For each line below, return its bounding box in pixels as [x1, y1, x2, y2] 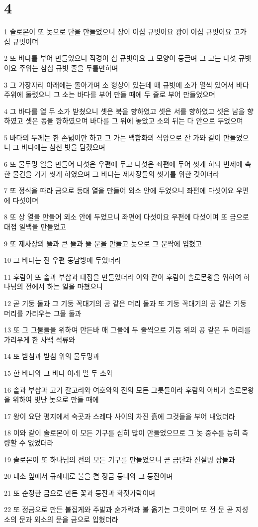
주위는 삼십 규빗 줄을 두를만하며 [19, 62, 118, 73]
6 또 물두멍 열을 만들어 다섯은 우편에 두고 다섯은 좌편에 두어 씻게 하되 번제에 [4, 159, 243, 169]
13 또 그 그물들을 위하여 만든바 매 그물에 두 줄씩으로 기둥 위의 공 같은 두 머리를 [4, 324, 251, 335]
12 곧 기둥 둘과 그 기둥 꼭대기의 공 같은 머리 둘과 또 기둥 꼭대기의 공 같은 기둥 [4, 298, 247, 308]
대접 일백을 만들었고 [4, 221, 67, 232]
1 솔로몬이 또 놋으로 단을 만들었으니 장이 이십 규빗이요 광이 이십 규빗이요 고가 [4, 26, 247, 37]
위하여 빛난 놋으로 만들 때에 [12, 394, 99, 405]
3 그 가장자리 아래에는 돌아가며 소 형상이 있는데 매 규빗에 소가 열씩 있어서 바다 [4, 79, 249, 90]
